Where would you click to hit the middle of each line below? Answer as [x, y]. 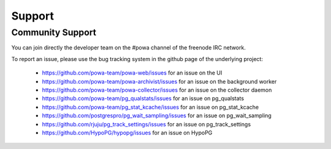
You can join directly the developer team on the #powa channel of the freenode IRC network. [129, 48]
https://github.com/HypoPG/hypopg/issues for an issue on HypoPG [127, 133]
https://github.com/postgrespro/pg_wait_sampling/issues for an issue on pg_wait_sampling [157, 115]
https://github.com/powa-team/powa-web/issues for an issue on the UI [132, 73]
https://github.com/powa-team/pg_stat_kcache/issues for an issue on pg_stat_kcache [150, 107]
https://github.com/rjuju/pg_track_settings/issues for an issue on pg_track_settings [146, 124]
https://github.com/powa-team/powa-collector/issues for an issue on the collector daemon [157, 90]
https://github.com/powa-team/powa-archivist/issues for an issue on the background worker [159, 81]
